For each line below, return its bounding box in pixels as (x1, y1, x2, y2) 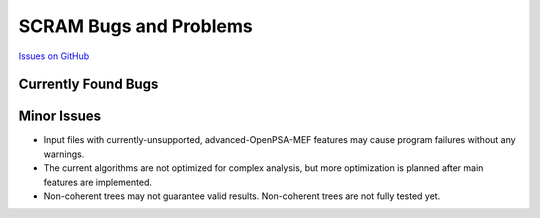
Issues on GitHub (18, 50, 90, 62)
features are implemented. (43, 176, 153, 188)
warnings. (43, 148, 85, 160)
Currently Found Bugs (18, 76, 159, 93)
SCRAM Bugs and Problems (18, 15, 254, 37)
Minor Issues (18, 108, 102, 125)
